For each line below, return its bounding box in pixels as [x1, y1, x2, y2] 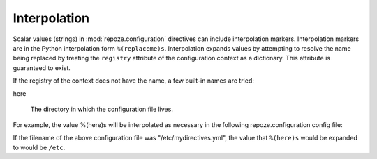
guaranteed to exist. [13, 63, 71, 72]
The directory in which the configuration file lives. [30, 105, 174, 113]
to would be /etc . [13, 143, 66, 152]
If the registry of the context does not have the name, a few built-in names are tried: [13, 76, 254, 85]
